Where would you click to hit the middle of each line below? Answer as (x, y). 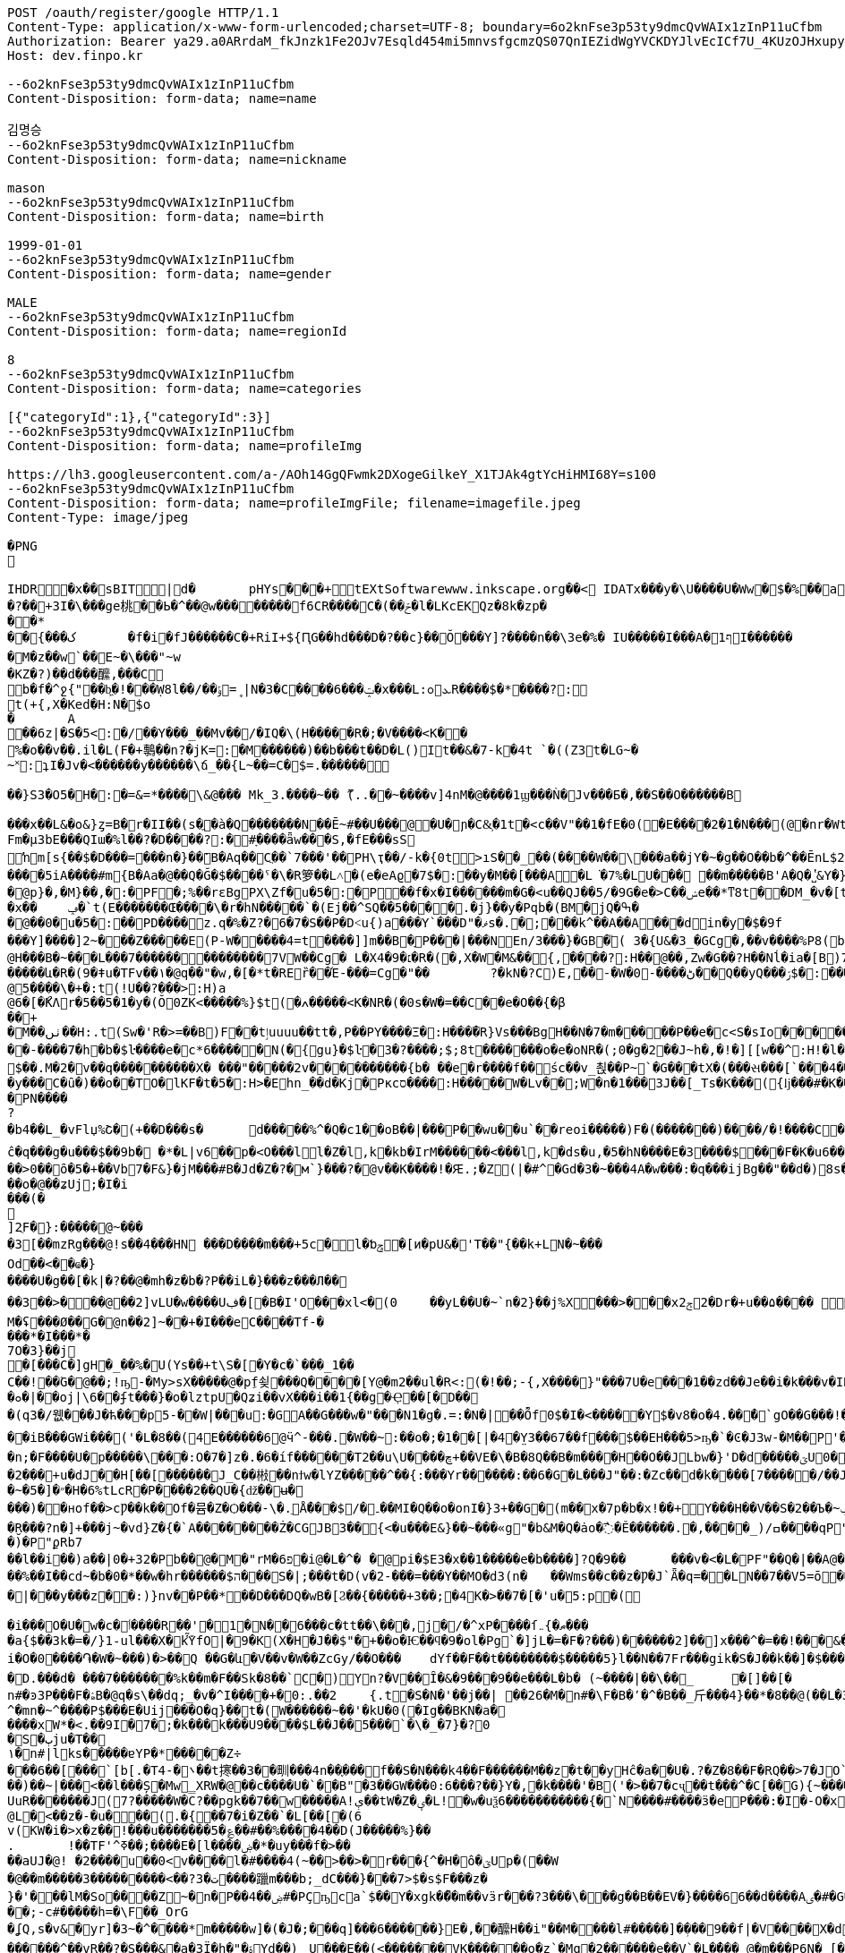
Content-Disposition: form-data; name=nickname (177, 159)
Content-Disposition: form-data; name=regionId (177, 331)
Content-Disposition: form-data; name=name (162, 98)
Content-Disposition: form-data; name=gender (170, 274)
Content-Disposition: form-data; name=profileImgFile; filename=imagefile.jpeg (294, 503)
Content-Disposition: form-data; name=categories (185, 388)
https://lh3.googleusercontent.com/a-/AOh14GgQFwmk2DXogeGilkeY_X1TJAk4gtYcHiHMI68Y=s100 (332, 474)
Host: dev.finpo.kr (75, 55)
